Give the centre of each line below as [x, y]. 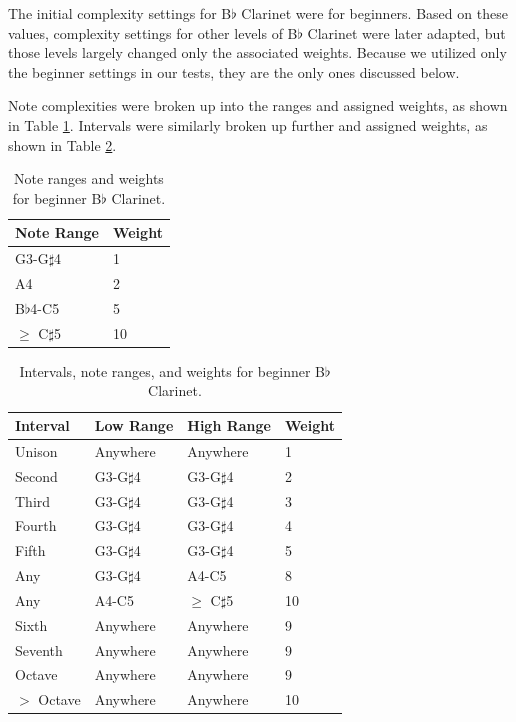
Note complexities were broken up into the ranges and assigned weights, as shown [258, 105]
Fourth [36, 525]
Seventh [39, 649]
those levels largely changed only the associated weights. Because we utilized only [257, 52]
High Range [229, 425]
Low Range [134, 425]
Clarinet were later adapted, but [406, 32]
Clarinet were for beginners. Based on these [374, 13]
